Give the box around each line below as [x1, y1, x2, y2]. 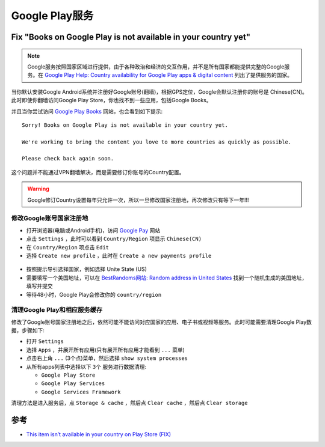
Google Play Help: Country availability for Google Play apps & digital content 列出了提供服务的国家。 [44, 71, 293, 79]
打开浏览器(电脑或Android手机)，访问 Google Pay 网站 [26, 227, 161, 234]
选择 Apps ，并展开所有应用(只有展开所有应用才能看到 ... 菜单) [26, 346, 185, 353]
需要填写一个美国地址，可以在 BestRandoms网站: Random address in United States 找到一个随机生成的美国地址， [26, 274, 308, 281]
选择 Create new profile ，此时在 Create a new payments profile [26, 252, 212, 259]
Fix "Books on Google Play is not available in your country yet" [11, 32, 251, 42]
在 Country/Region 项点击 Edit [26, 243, 110, 251]
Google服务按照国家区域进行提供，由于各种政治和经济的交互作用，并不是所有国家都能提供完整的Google [27, 63, 285, 70]
